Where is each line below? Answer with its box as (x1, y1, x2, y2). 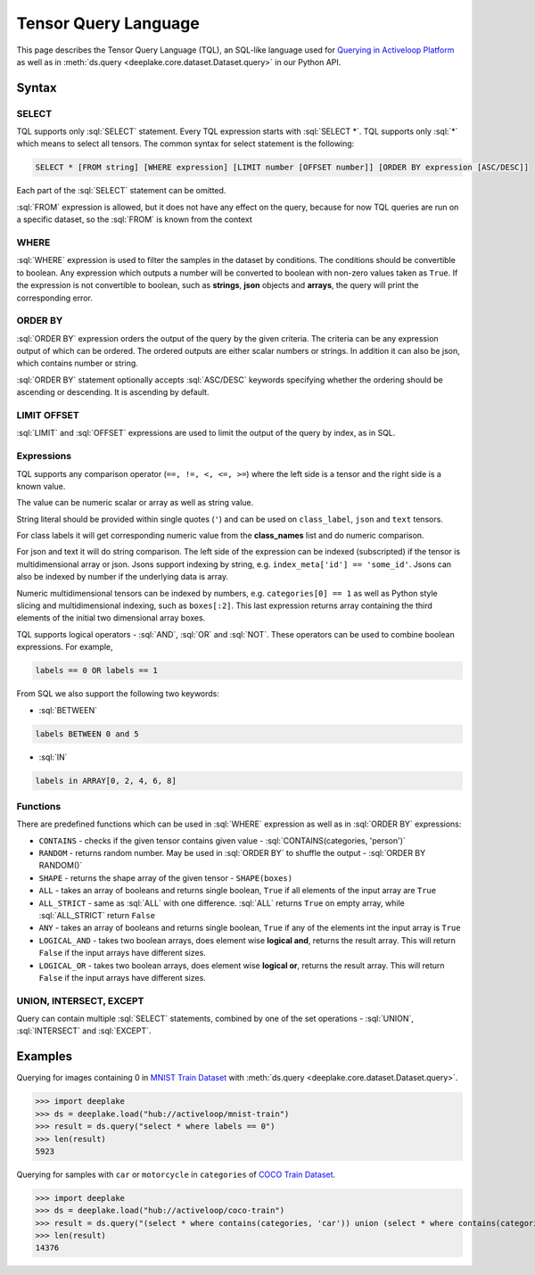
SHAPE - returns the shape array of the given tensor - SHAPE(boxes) (38, 872, 293, 883)
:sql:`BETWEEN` (38, 704, 98, 715)
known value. (16, 481, 66, 491)
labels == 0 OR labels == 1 (35, 665, 158, 676)
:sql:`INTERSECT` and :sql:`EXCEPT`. (16, 1025, 152, 1036)
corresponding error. (16, 292, 93, 303)
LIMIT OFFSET (16, 409, 79, 422)
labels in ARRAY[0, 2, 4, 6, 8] (35, 776, 177, 786)
